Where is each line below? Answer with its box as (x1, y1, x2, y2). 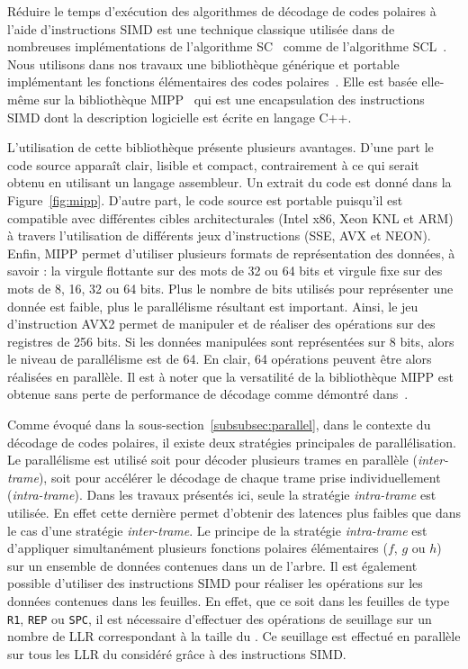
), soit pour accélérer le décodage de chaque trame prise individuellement (38, 467, 441, 486)
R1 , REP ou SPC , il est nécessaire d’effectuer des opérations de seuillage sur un (7, 609, 432, 628)
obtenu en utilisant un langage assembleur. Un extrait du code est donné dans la (7, 173, 452, 192)
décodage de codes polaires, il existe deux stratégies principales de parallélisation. (7, 432, 456, 451)
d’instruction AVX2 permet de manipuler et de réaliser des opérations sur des (7, 314, 436, 333)
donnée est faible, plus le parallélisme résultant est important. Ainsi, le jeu (7, 296, 418, 315)
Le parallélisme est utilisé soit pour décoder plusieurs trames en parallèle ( (7, 450, 418, 469)
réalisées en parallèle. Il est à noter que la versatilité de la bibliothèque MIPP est (7, 366, 454, 385)
